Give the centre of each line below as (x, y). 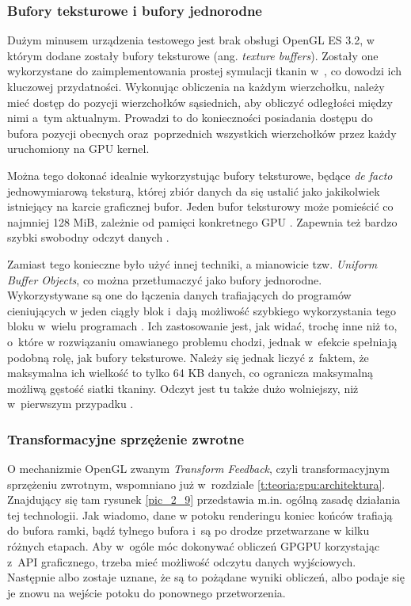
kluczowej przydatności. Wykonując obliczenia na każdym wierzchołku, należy (196, 86)
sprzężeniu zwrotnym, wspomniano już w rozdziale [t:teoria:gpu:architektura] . (196, 484)
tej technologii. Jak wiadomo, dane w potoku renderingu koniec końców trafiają (200, 515)
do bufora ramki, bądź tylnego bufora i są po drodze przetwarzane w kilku (188, 530)
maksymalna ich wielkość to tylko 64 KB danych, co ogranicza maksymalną (190, 373)
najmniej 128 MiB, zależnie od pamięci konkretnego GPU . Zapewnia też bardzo (202, 221)
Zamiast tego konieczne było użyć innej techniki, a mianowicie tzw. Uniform (192, 263)
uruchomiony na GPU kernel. (78, 149)
